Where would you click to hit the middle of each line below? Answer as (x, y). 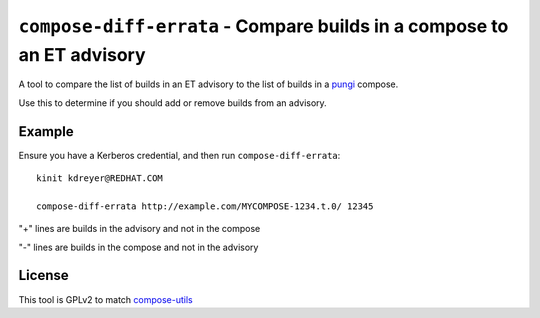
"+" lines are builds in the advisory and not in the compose (139, 229)
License (43, 275)
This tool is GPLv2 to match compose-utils (106, 299)
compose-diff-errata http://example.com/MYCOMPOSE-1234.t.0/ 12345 (205, 206)
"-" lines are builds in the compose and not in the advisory (138, 247)
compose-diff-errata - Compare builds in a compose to (263, 26)
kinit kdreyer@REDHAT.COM (100, 178)
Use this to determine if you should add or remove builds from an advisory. (172, 102)
